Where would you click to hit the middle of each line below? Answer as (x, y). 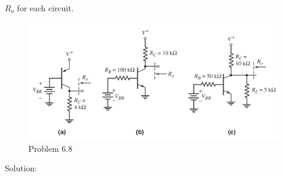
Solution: (21, 168)
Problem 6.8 (51, 148)
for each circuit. (45, 8)
